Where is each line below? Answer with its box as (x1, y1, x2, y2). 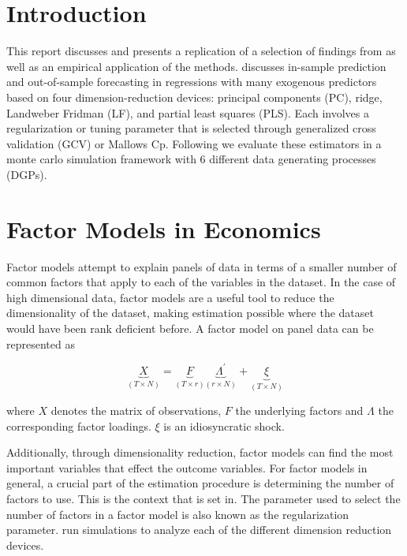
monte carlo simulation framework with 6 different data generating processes (6, 151, 376, 167)
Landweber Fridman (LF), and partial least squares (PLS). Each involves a (6, 104, 369, 121)
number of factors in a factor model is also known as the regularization (6, 506, 349, 522)
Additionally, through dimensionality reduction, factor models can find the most (6, 444, 394, 461)
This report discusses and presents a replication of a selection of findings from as (6, 43, 396, 59)
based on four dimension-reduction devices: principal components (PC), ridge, (6, 88, 383, 105)
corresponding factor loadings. (6, 417, 151, 434)
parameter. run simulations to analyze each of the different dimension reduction (6, 521, 392, 538)
